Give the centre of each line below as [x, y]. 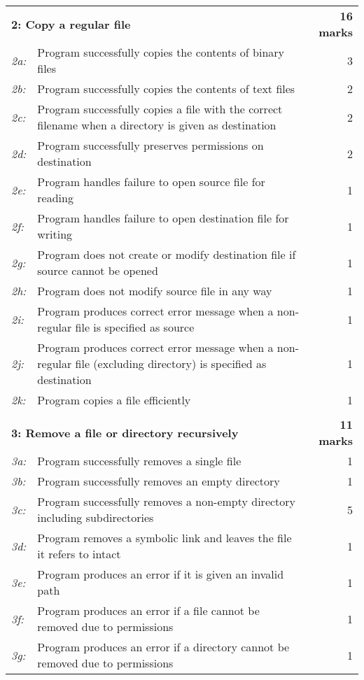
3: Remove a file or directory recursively [125, 432]
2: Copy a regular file [71, 24]
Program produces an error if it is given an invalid [161, 574]
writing [55, 234]
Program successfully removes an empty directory [159, 481]
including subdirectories [96, 517]
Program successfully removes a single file [139, 461]
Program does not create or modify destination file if [167, 254]
